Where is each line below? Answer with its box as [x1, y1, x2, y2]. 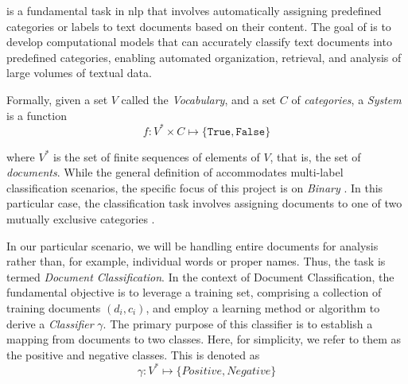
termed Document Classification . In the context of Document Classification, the [6, 268, 394, 285]
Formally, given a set [6, 91, 108, 107]
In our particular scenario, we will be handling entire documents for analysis [6, 237, 379, 254]
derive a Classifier [6, 315, 94, 332]
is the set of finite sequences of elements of [53, 148, 260, 165]
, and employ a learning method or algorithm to [146, 300, 380, 316]
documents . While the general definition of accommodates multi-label [6, 164, 344, 180]
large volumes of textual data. [6, 64, 152, 81]
